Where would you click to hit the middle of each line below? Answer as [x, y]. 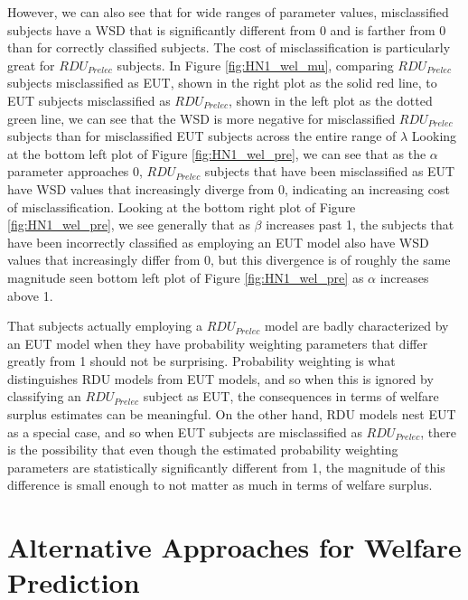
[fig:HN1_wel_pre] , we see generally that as [129, 225]
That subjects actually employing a [105, 326]
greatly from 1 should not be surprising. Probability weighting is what [201, 361]
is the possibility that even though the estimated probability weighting [203, 450]
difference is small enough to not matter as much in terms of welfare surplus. [220, 485]
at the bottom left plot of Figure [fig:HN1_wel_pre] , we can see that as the [217, 153]
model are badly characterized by [356, 326]
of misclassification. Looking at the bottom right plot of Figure [182, 206]
